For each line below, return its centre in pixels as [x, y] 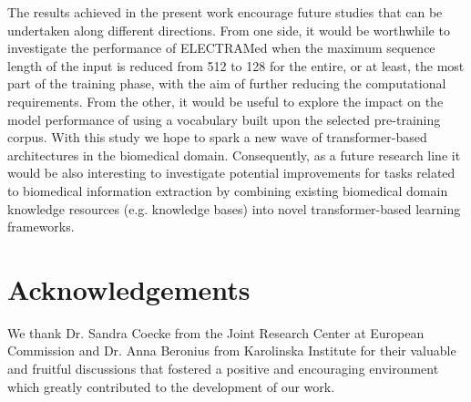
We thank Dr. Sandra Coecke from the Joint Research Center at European [216, 332]
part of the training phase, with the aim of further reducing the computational [227, 83]
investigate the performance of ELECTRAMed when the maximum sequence [221, 48]
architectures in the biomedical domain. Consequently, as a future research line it [234, 155]
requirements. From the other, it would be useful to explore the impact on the [225, 101]
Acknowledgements [129, 289]
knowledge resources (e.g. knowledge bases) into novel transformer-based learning [234, 208]
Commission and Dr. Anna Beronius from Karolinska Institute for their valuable [232, 350]
